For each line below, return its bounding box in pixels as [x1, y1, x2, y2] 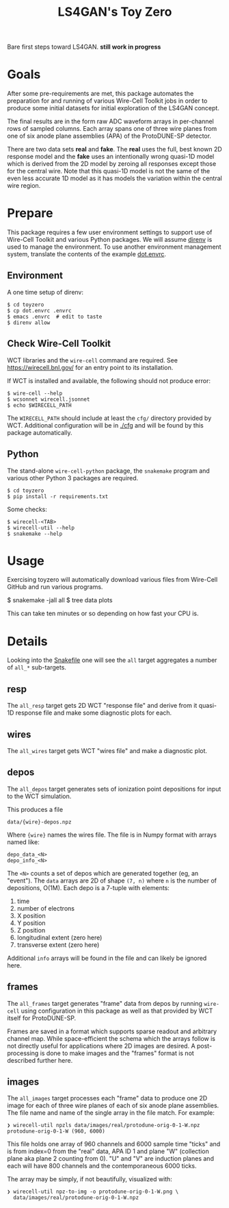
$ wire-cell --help [7, 390, 63, 397]
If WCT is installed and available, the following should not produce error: [7, 376, 211, 384]
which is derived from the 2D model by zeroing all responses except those [7, 160, 217, 168]
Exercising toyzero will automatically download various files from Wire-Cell [7, 576, 218, 584]
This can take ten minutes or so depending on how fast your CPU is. [7, 609, 199, 617]
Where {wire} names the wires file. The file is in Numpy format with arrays [7, 830, 217, 839]
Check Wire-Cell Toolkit [7, 338, 111, 349]
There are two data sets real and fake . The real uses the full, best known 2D [7, 145, 222, 153]
